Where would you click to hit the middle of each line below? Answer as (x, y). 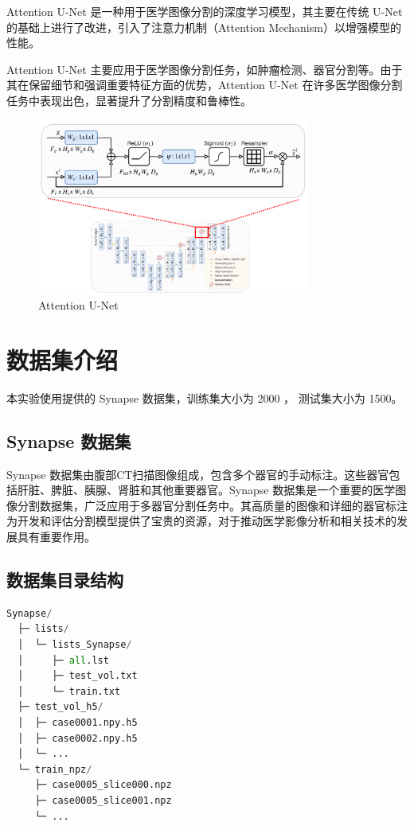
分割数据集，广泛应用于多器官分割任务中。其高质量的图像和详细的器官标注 (212, 505)
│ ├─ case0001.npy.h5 (78, 722)
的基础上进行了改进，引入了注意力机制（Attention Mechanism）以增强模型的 (204, 27)
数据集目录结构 (65, 579)
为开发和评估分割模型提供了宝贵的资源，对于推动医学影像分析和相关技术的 (201, 521)
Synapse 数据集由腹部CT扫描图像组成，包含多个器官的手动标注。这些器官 (198, 474)
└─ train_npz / (55, 769)
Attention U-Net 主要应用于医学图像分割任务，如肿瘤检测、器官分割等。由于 (205, 69)
